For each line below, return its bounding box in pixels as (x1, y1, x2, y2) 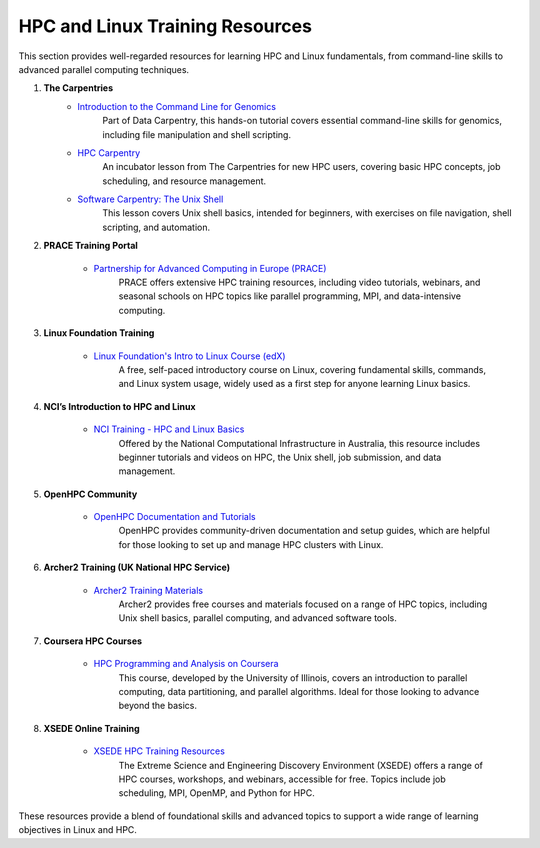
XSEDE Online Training (43, 722, 140, 734)
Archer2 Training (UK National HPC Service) (43, 561, 230, 574)
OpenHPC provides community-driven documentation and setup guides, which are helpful (118, 525, 490, 537)
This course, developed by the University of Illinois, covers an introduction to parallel (118, 671, 468, 684)
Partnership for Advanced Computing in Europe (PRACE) (93, 262, 327, 274)
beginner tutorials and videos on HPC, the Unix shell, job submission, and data (118, 451, 442, 463)
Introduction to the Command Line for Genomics (77, 100, 277, 112)
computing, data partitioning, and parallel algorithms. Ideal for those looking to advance (118, 686, 480, 697)
